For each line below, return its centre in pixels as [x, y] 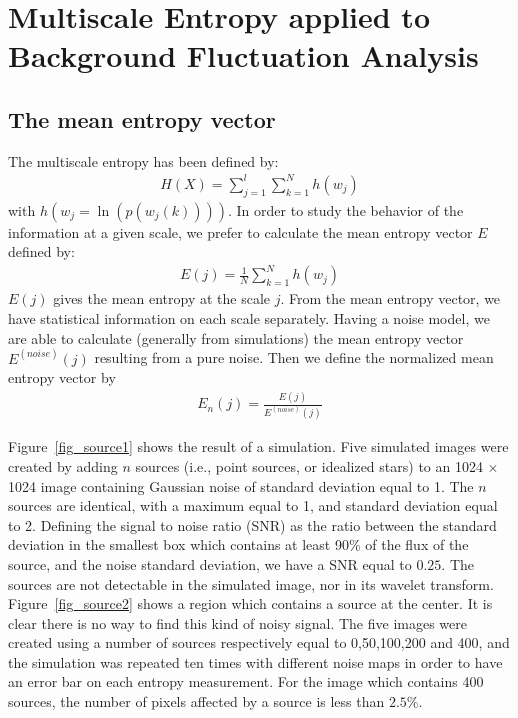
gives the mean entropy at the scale [162, 298]
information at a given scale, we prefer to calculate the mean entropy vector [240, 231]
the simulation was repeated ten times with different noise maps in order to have [255, 661]
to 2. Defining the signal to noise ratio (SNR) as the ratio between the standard [252, 524]
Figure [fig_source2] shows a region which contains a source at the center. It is [250, 603]
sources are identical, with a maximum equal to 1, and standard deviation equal [253, 505]
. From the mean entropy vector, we [390, 298]
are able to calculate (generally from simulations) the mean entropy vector [236, 337]
